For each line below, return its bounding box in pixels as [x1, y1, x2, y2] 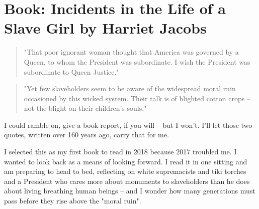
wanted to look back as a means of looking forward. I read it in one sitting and [4, 156, 247, 166]
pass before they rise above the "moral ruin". [4, 195, 141, 206]
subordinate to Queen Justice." [24, 66, 119, 77]
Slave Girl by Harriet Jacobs [4, 18, 207, 38]
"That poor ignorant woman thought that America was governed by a [24, 47, 239, 57]
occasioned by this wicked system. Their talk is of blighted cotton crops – [24, 93, 250, 103]
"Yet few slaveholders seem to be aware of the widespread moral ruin [24, 83, 236, 94]
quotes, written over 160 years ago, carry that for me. [4, 129, 169, 140]
